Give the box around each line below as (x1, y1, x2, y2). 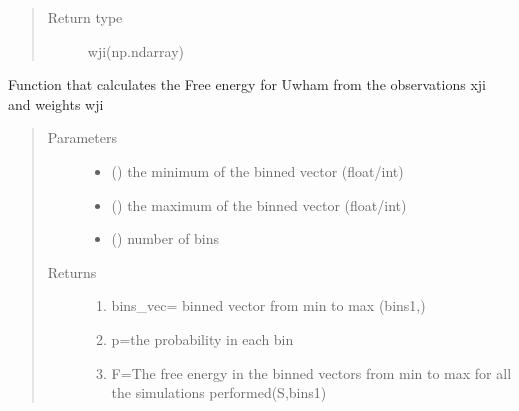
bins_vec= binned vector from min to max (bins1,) (111, 295, 426, 316)
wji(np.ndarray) (87, 40, 184, 61)
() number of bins (111, 228, 220, 249)
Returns (47, 261, 97, 282)
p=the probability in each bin (111, 328, 294, 349)
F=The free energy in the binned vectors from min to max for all (111, 362, 512, 383)
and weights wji (8, 93, 104, 114)
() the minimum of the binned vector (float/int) (111, 160, 404, 181)
